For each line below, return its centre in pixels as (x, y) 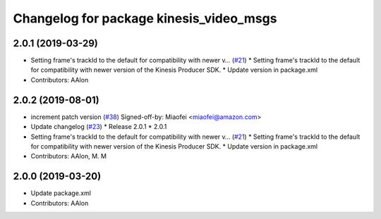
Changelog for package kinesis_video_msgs (145, 18)
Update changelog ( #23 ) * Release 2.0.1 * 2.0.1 (99, 127)
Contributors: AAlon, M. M (69, 156)
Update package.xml (61, 193)
